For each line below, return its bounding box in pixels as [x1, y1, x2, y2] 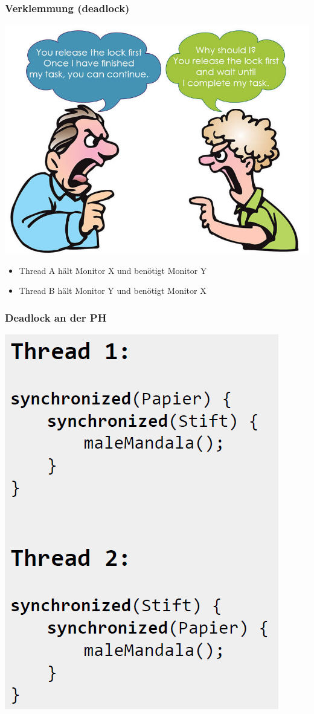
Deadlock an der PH [5, 310, 107, 325]
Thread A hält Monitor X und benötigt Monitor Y [19, 264, 207, 276]
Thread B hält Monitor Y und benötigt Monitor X [19, 284, 207, 297]
